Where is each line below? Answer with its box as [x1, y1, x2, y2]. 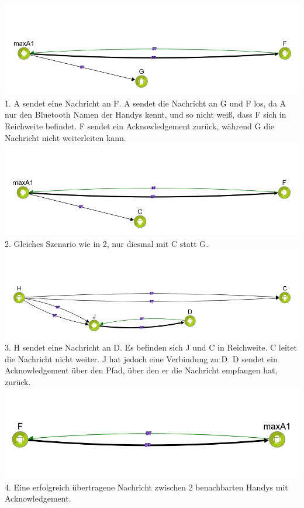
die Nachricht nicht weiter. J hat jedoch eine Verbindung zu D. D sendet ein [5, 352, 278, 365]
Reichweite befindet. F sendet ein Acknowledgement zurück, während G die [5, 119, 275, 132]
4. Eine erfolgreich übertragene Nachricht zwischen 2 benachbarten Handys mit [5, 480, 288, 493]
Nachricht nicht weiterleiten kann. [5, 131, 126, 143]
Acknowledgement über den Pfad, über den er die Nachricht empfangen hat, [5, 364, 278, 376]
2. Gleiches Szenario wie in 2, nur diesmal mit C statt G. [5, 237, 209, 249]
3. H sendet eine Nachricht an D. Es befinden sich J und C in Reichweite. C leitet [5, 341, 297, 353]
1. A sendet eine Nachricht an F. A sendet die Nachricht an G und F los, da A [5, 97, 286, 109]
